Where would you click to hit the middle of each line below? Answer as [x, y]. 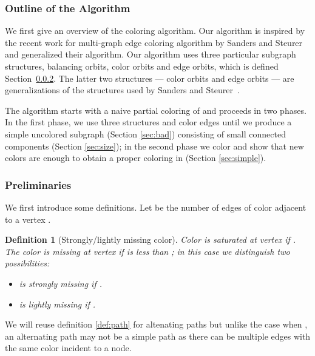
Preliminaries [38, 184]
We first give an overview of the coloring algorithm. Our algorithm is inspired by [155, 31]
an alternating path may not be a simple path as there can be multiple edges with [158, 336]
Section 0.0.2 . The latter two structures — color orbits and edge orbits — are [150, 78]
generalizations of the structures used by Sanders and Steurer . [122, 90]
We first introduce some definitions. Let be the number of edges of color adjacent [156, 207]
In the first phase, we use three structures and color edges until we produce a [148, 122]
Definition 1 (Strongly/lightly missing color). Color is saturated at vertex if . [151, 239]
